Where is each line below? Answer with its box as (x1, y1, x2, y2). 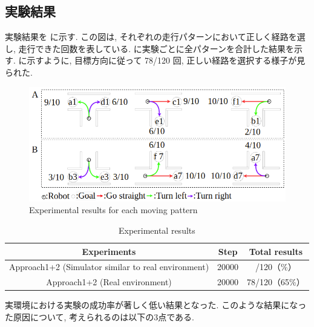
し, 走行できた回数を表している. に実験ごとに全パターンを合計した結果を (5, 42, 294, 54)
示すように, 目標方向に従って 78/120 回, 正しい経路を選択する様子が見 (27, 54, 306, 67)
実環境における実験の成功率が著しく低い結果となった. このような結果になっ (5, 299, 307, 311)
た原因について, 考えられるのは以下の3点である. (5, 311, 194, 323)
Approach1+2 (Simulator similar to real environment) (9, 260, 209, 273)
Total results (249, 245, 303, 257)
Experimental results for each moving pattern (29, 203, 198, 216)
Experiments (82, 245, 136, 257)
